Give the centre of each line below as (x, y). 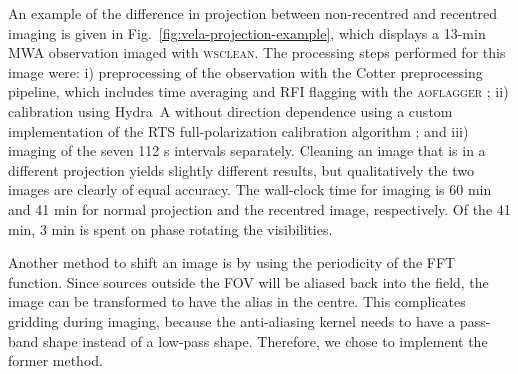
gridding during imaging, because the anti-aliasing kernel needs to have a (232, 320)
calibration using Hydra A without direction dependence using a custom (230, 110)
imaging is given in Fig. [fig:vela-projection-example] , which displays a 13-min (247, 32)
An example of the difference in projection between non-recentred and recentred (253, 13)
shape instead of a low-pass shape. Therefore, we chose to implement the (265, 340)
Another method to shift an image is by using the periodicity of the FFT (232, 262)
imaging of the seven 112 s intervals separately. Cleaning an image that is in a (247, 150)
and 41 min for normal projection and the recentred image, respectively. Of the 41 (259, 208)
